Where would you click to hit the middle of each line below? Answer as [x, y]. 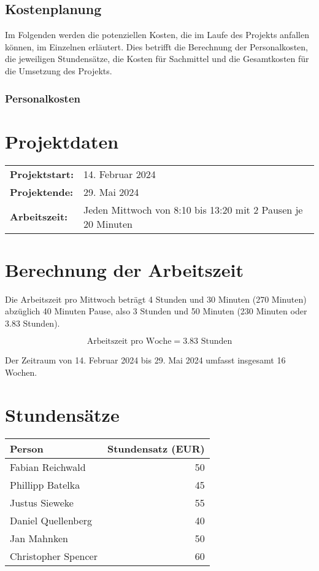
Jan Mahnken [39, 538]
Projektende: [42, 192]
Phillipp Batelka [45, 484]
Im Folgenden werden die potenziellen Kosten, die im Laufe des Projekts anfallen [157, 35]
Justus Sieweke [42, 502]
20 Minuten [108, 223]
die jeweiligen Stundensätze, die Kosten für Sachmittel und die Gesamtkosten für [157, 59]
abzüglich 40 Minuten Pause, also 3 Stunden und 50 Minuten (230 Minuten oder [156, 311]
